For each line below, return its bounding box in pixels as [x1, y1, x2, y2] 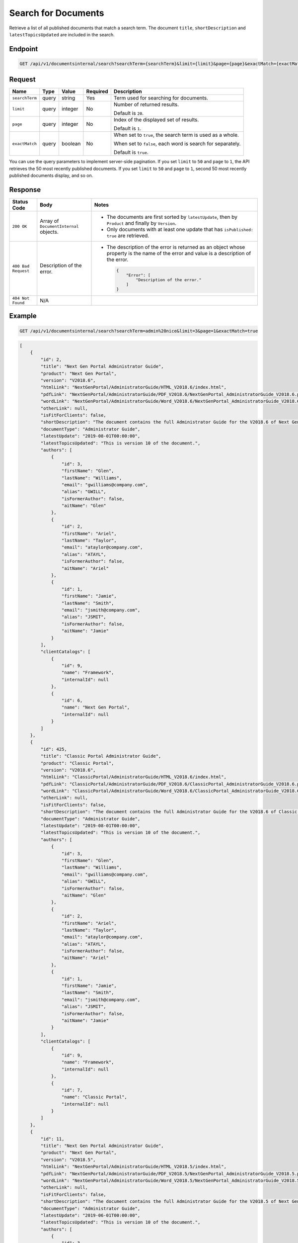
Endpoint [9, 45, 38, 53]
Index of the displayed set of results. [113, 116, 199, 123]
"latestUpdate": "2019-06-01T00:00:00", [40, 1212, 141, 1218]
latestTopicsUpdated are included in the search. [9, 31, 115, 37]
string [61, 94, 75, 101]
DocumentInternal [40, 224, 79, 229]
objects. [40, 228, 59, 235]
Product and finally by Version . [107, 220, 176, 227]
